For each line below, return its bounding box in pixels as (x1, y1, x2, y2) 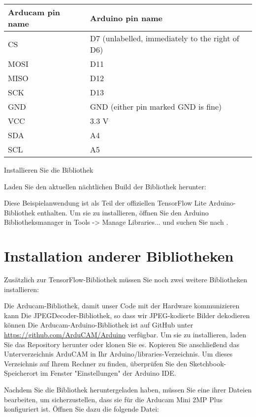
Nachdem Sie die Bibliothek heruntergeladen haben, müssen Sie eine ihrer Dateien (4, 385, 252, 395)
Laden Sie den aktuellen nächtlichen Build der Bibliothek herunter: (4, 181, 206, 191)
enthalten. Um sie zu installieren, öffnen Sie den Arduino (37, 207, 209, 217)
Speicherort (4, 368, 38, 378)
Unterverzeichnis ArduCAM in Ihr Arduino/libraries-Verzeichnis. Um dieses (4, 349, 233, 359)
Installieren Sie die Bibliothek (4, 165, 94, 175)
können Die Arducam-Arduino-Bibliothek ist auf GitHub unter (4, 320, 193, 330)
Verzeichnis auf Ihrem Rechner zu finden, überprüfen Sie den (4, 358, 188, 368)
